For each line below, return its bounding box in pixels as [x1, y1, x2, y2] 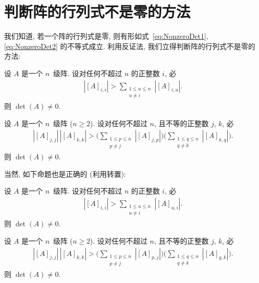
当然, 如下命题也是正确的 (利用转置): [4, 168, 126, 179]
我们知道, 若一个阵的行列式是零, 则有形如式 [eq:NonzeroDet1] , [4, 31, 208, 41]
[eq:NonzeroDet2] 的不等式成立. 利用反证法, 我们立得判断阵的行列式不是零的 [4, 40, 255, 51]
